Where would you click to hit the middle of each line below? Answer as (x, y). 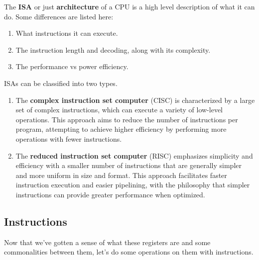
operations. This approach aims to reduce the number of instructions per (127, 119)
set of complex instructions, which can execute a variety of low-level (119, 110)
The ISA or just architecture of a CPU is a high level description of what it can (129, 6)
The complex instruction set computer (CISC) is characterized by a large (135, 100)
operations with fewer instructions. (69, 138)
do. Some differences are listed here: (59, 16)
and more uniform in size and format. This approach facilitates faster (121, 175)
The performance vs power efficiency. (72, 66)
